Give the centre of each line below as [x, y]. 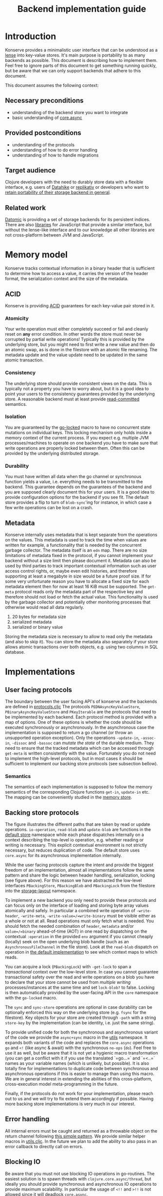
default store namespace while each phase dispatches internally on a [75, 835]
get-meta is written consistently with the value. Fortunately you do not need [81, 753]
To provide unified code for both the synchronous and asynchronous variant [81, 1032]
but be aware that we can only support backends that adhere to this [73, 70]
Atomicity [17, 318]
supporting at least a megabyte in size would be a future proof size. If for [78, 576]
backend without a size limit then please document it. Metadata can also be [81, 560]
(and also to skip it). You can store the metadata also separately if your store [81, 641]
